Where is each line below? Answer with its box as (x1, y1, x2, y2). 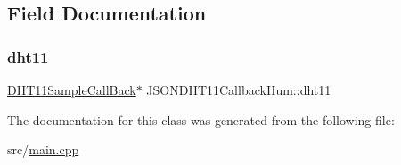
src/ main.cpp (7, 140, 79, 159)
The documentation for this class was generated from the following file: (7, 110, 395, 129)
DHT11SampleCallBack (7, 81, 136, 98)
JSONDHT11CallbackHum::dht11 (146, 81, 331, 98)
